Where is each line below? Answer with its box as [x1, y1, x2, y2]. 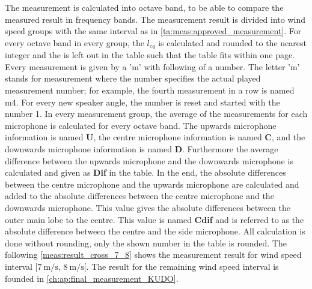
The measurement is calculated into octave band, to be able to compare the [5, 1, 284, 13]
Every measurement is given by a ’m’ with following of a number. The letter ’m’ [5, 60, 300, 73]
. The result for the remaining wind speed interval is [86, 260, 279, 272]
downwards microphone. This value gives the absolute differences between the [5, 201, 290, 213]
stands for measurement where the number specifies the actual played [5, 72, 261, 85]
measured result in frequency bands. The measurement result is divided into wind [5, 13, 305, 25]
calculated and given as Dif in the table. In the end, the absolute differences [5, 166, 286, 179]
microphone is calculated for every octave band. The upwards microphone [5, 119, 277, 131]
